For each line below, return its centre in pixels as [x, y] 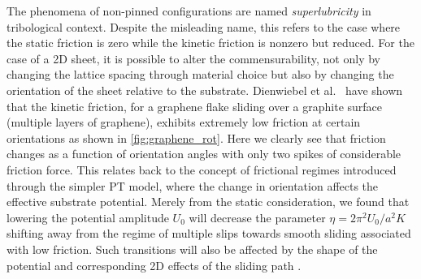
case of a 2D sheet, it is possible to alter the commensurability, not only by [193, 58]
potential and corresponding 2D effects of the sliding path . [154, 265]
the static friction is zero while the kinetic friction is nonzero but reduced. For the [210, 43]
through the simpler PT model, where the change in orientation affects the [193, 185]
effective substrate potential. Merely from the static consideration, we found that [208, 202]
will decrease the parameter [257, 217]
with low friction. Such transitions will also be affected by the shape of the [192, 249]
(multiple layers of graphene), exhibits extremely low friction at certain [184, 122]
